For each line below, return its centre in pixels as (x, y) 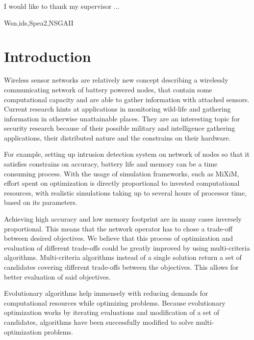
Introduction (48, 56)
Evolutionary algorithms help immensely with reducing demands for (106, 293)
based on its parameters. (41, 202)
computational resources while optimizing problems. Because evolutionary (115, 302)
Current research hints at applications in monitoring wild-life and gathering (117, 109)
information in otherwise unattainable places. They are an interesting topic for (122, 118)
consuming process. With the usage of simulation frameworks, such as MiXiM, (122, 173)
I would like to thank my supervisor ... (62, 6)
